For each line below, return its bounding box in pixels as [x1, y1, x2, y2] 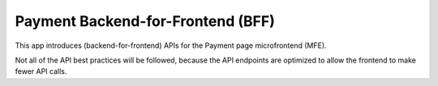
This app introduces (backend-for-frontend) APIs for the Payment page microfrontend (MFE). [15, 41, 328, 50]
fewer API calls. [15, 67, 67, 76]
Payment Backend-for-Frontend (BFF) [15, 12, 275, 30]
